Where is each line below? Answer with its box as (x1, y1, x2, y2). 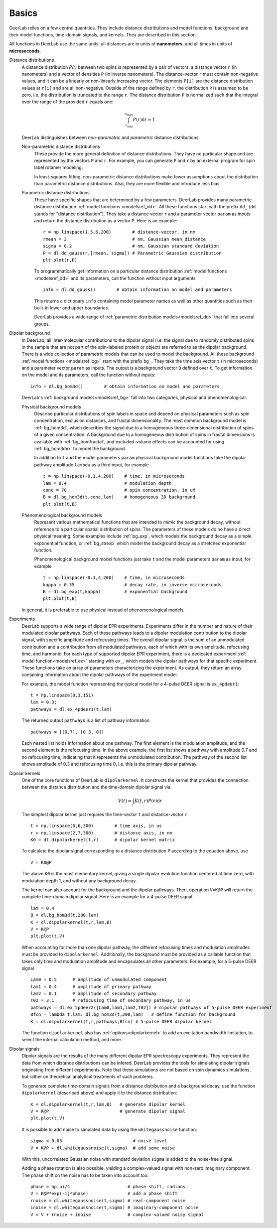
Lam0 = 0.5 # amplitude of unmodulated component (30, 977, 167, 982)
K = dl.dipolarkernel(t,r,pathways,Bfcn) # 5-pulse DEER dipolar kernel (30, 1019, 212, 1024)
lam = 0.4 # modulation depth (43, 480, 172, 486)
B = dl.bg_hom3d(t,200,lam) (30, 912, 99, 918)
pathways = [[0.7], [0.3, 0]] (30, 729, 105, 735)
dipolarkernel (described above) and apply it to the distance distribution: (21, 1090, 177, 1096)
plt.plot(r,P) (43, 257, 77, 263)
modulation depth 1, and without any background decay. (21, 877, 137, 884)
